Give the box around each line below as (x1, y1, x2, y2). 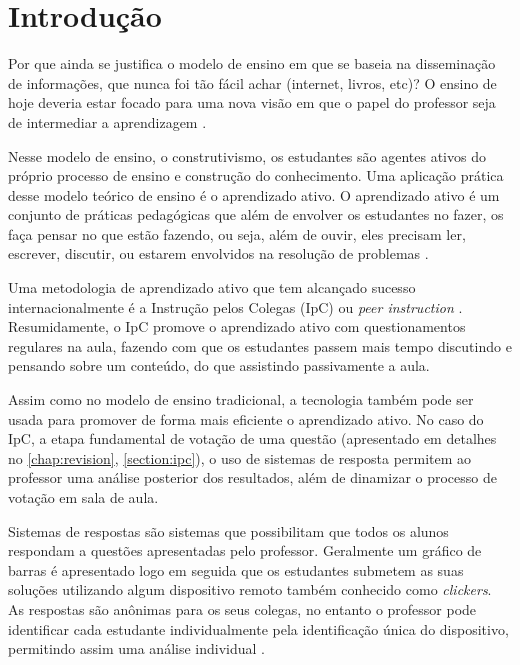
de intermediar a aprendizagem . (8, 111, 207, 132)
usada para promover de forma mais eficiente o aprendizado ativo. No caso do (8, 408, 484, 429)
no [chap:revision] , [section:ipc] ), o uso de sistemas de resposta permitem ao (8, 447, 472, 468)
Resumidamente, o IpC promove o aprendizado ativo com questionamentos (8, 316, 466, 337)
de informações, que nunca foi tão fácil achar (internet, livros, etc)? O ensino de (8, 72, 497, 93)
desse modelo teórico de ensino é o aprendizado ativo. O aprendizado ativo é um (8, 184, 500, 205)
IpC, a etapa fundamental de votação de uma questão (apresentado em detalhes (8, 428, 497, 449)
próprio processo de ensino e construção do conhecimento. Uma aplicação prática (8, 165, 504, 186)
